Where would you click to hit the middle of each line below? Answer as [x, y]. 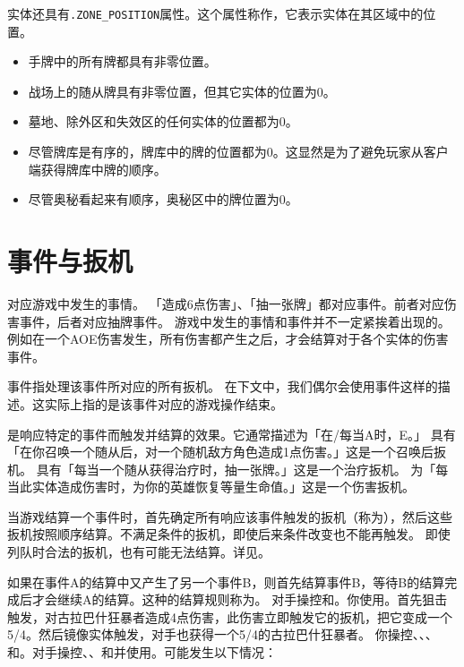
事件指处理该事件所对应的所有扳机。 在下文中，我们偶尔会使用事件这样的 [223, 386]
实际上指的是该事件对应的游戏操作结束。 [163, 403]
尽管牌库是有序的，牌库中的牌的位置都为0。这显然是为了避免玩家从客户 [238, 152]
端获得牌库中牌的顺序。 [97, 169]
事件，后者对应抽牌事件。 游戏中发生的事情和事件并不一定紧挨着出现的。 [235, 321]
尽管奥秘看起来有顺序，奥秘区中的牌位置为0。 [163, 199]
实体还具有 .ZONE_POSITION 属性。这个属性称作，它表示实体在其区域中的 [215, 13]
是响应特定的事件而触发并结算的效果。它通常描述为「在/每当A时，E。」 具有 [232, 434]
